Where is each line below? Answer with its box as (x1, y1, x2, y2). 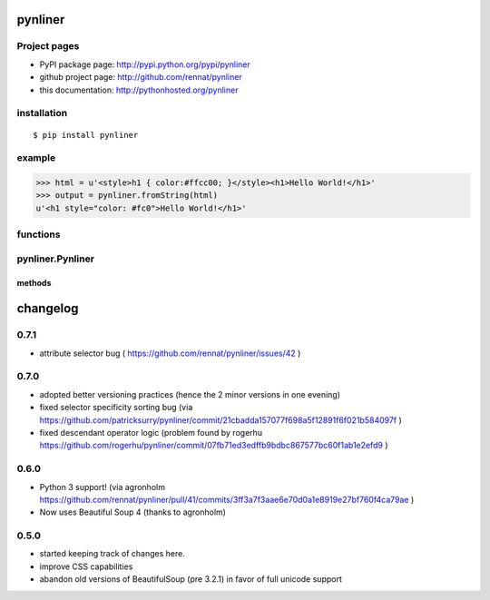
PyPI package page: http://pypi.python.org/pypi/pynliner (39, 59, 250, 70)
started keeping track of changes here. (39, 548, 185, 559)
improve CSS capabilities (39, 561, 133, 572)
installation (16, 107, 68, 120)
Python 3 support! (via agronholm (39, 481, 165, 492)
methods (16, 277, 52, 288)
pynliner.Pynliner (16, 252, 95, 265)
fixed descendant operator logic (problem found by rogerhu (39, 428, 263, 438)
